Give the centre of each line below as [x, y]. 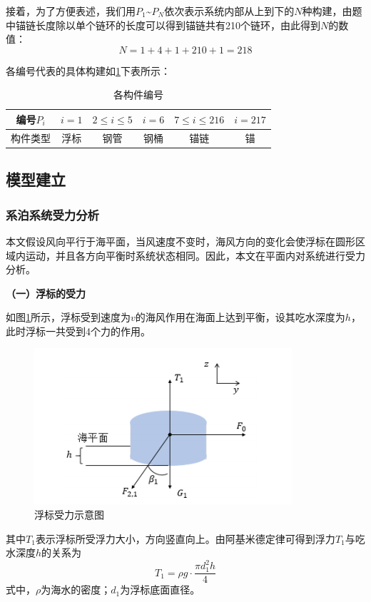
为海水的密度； [76, 590]
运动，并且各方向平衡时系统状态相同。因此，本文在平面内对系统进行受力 [195, 255]
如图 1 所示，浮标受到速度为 [68, 317]
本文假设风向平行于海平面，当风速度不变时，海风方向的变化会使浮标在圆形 [181, 241]
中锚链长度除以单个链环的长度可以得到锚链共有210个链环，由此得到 [163, 25]
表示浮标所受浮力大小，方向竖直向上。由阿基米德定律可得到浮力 [185, 538]
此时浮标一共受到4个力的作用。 [78, 331]
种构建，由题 [332, 11]
